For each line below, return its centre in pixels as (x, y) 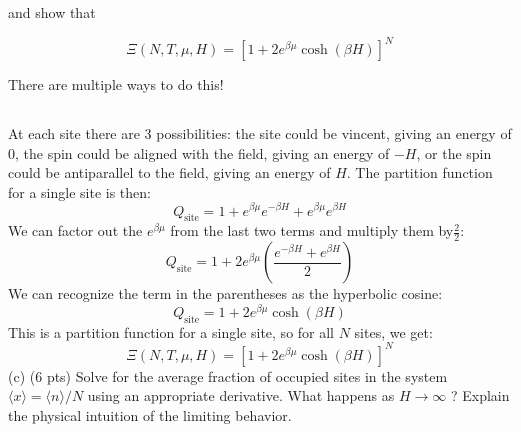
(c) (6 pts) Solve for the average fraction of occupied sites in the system (228, 375)
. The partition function (419, 172)
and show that (52, 12)
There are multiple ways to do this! (116, 84)
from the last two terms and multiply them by (312, 230)
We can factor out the (75, 230)
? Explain (480, 395)
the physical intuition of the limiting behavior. (150, 414)
